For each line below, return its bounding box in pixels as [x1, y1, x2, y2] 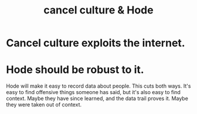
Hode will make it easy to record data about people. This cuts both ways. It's [6, 82, 191, 89]
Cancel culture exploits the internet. [6, 36, 186, 50]
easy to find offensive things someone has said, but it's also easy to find [6, 89, 181, 96]
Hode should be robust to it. [6, 63, 145, 77]
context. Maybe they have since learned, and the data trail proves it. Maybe [6, 95, 189, 102]
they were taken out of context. [6, 101, 82, 108]
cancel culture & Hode [43, 4, 154, 17]
